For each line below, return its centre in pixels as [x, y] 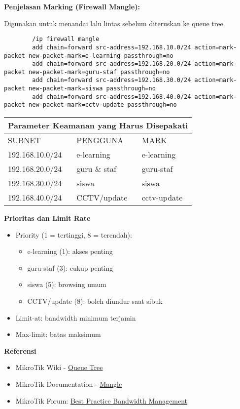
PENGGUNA [100, 140]
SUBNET [24, 140]
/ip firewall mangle [66, 39]
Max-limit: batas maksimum [58, 334]
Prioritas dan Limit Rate [47, 218]
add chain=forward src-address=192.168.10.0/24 [112, 47]
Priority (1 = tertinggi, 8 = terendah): [74, 234]
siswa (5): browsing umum [67, 284]
